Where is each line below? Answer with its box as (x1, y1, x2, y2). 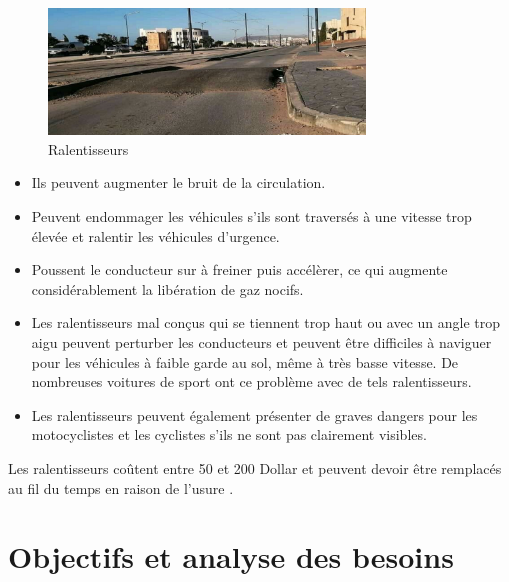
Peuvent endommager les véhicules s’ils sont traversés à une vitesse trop (31, 205, 472, 226)
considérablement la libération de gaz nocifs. (31, 278, 304, 299)
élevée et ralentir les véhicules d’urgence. (31, 225, 280, 246)
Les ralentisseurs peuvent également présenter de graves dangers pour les (31, 404, 478, 425)
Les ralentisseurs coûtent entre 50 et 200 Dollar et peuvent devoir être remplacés (8, 457, 502, 478)
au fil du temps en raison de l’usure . (8, 477, 234, 498)
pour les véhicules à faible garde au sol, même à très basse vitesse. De (31, 351, 459, 372)
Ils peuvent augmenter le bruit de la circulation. (31, 172, 326, 193)
